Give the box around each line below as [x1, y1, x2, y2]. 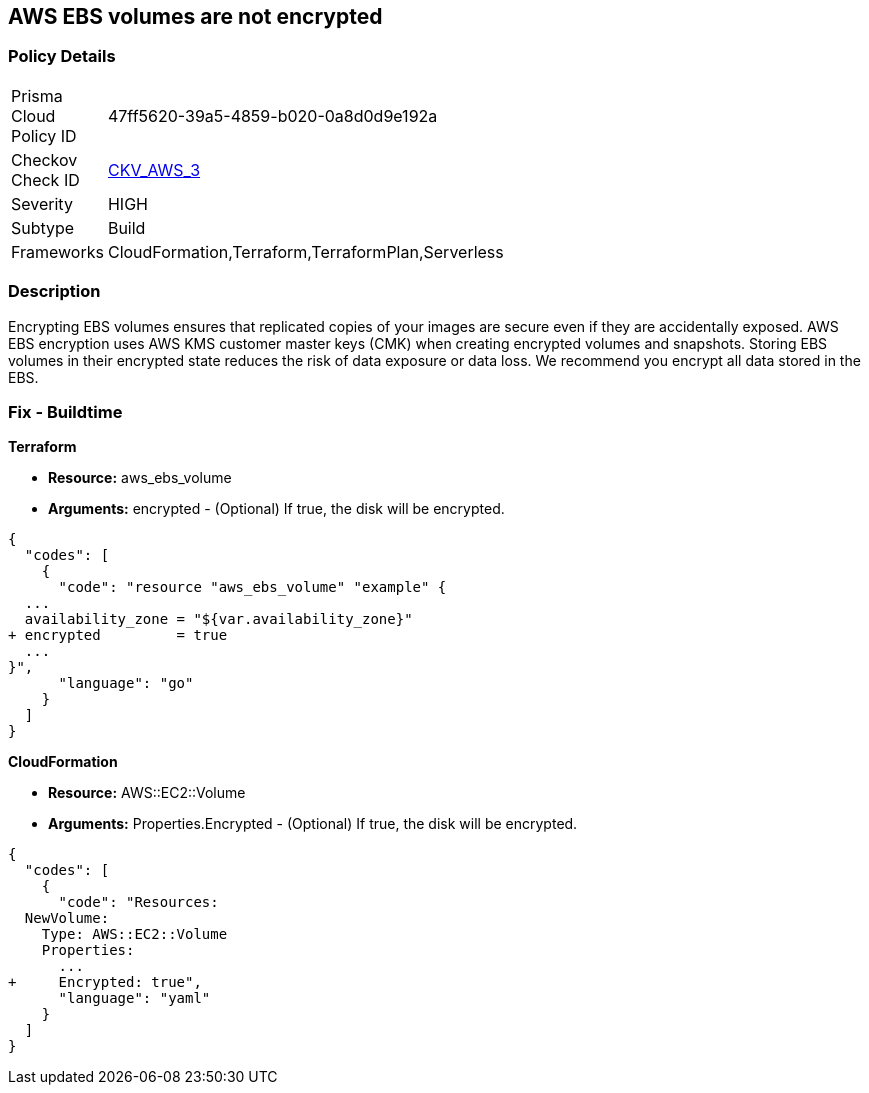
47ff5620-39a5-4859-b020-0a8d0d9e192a [107, 105, 438, 126]
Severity [11, 193, 73, 214]
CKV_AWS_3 [107, 159, 201, 180]
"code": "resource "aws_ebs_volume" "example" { [58, 579, 447, 596]
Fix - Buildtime [8, 401, 123, 422]
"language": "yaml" [58, 990, 211, 1007]
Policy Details [8, 46, 116, 67]
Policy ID [11, 125, 77, 146]
